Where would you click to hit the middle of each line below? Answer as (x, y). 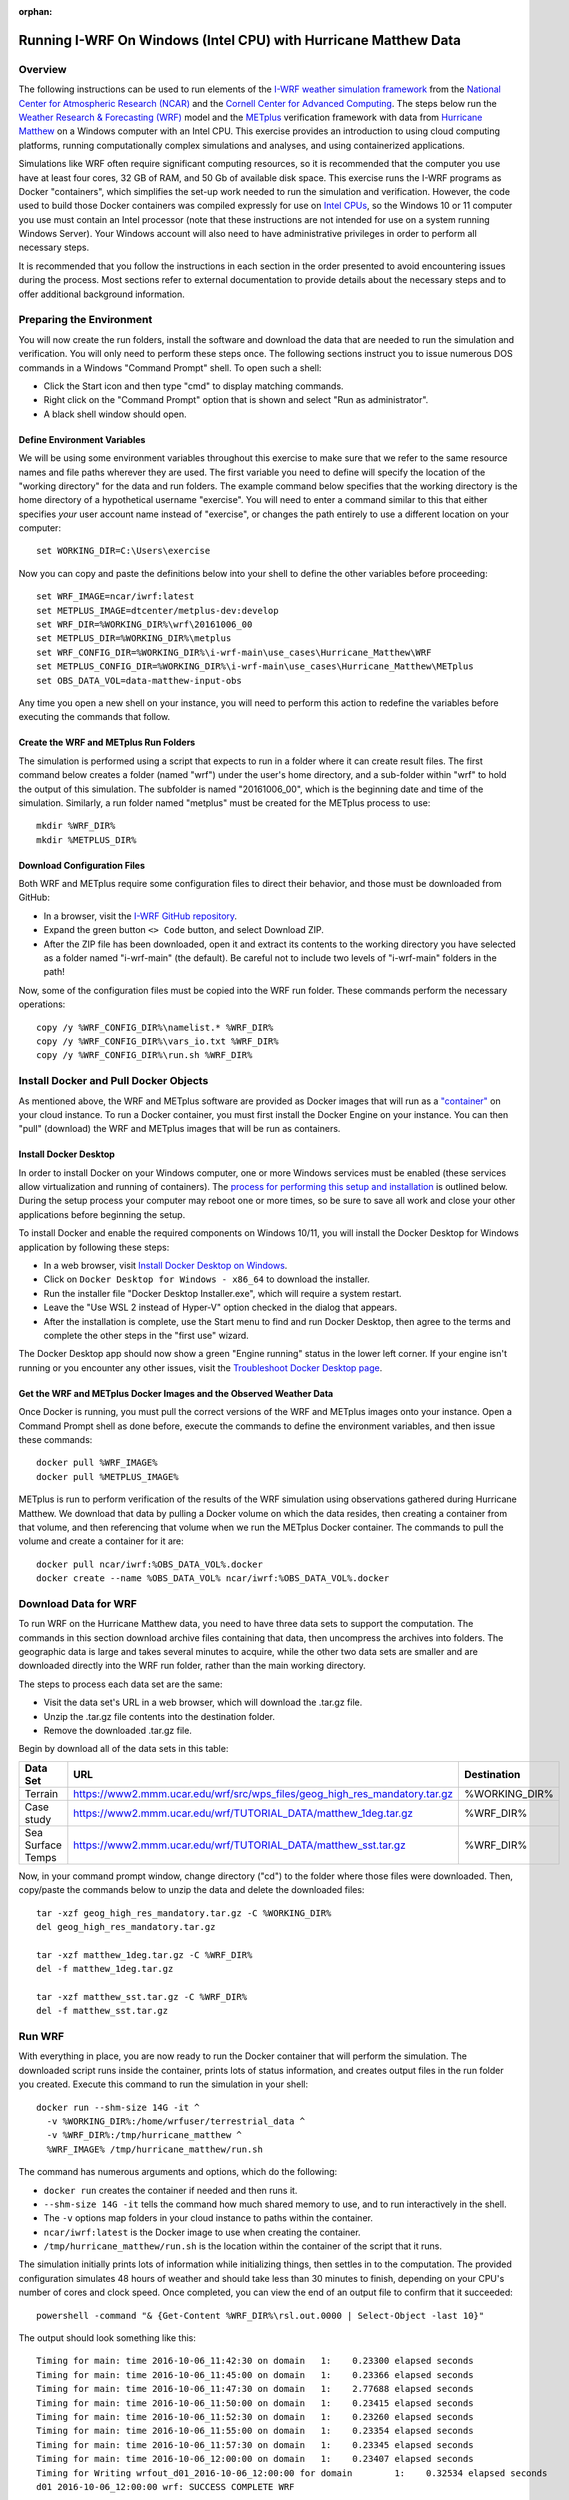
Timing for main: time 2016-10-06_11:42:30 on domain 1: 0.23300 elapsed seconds (255, 2361)
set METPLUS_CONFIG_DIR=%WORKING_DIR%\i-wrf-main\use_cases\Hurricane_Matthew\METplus (255, 666)
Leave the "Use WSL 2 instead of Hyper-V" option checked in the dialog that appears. (220, 1307)
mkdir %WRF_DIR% (76, 826)
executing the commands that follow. (94, 717)
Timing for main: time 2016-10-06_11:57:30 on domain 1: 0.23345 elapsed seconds (255, 2444)
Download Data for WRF (77, 1603)
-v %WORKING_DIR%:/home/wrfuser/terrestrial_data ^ (175, 2121)
